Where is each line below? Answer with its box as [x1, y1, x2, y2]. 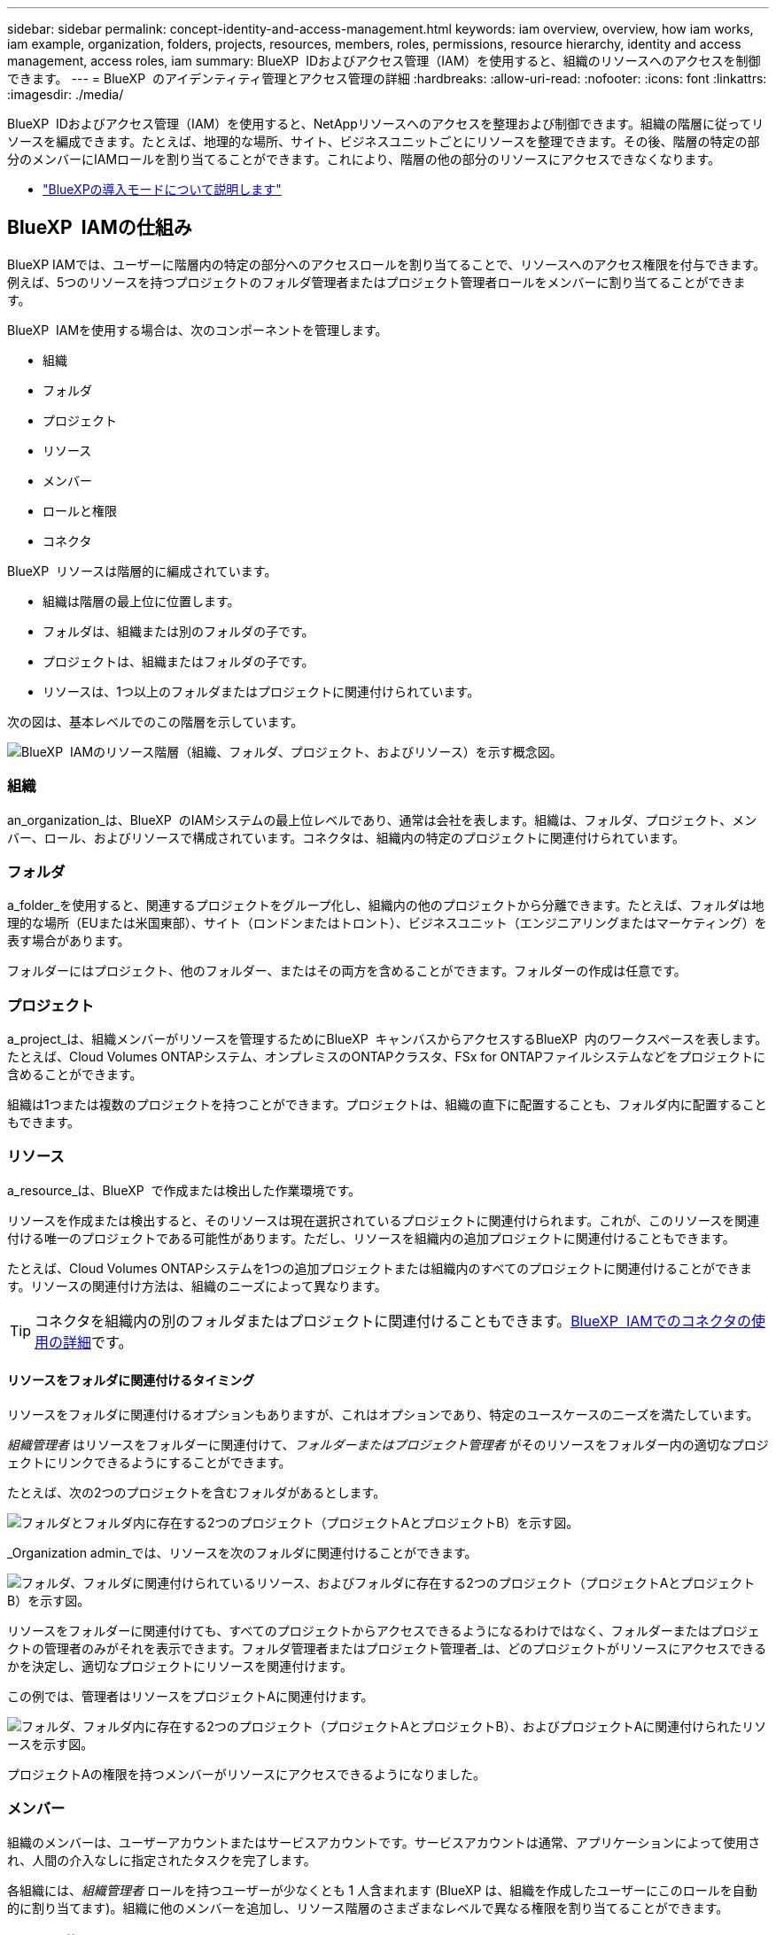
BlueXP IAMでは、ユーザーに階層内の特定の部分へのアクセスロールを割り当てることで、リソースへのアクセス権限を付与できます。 [7, 256, 766, 272]
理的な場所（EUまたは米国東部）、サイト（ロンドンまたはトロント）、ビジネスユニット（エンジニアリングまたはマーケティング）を [7, 915, 767, 931]
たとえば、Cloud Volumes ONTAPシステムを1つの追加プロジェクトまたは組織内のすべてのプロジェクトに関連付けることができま [7, 1260, 752, 1276]
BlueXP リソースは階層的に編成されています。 [7, 563, 277, 579]
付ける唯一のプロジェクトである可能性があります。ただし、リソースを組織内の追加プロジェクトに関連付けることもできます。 [7, 1230, 735, 1246]
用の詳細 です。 [35, 1333, 133, 1351]
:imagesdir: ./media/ [7, 87, 124, 102]
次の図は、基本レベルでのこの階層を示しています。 [7, 713, 304, 729]
